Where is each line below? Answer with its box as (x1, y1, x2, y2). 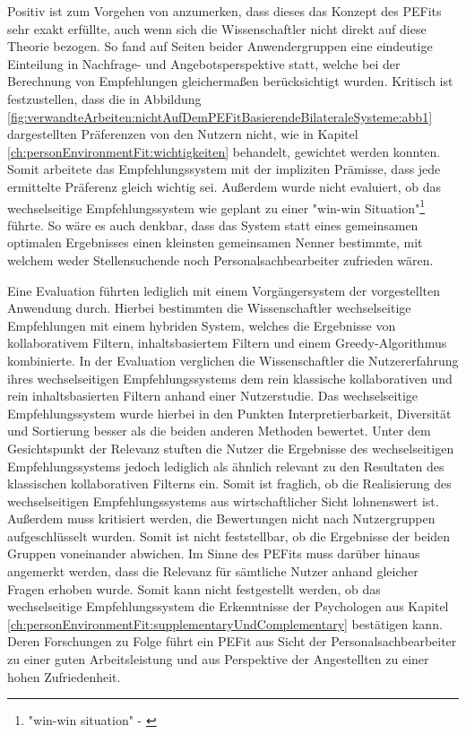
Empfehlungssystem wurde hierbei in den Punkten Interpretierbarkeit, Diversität (7, 403, 452, 422)
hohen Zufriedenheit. (7, 667, 121, 686)
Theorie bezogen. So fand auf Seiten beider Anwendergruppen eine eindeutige (7, 37, 433, 56)
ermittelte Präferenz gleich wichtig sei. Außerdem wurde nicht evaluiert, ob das (7, 177, 441, 195)
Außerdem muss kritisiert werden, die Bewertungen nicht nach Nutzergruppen (7, 509, 436, 528)
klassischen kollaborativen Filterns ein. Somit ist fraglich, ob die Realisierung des (7, 474, 452, 493)
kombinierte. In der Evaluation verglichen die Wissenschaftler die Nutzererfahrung (7, 350, 459, 369)
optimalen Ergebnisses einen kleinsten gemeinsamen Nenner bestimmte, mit (7, 233, 423, 252)
